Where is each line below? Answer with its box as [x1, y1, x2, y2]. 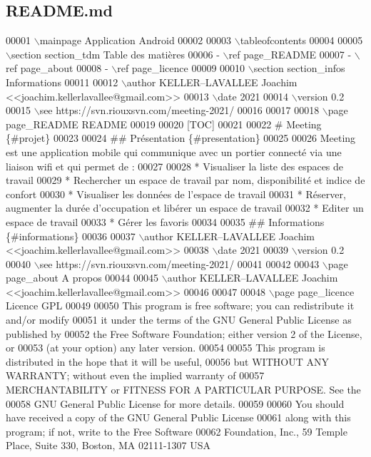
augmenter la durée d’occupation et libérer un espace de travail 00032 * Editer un [6, 200, 364, 215]
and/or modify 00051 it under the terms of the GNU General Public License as [6, 312, 352, 327]
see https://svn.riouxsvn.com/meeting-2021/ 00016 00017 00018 [39, 103, 320, 118]
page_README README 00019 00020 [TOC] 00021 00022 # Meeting [6, 116, 322, 131]
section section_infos [253, 61, 345, 76]
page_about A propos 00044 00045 [6, 270, 159, 285]
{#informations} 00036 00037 [6, 228, 136, 243]
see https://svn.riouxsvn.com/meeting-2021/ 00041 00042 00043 [39, 256, 320, 271]
